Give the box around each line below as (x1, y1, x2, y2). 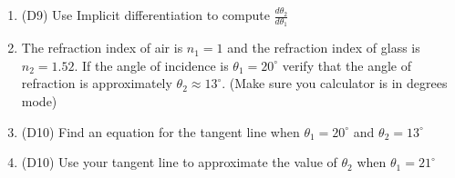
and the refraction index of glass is (227, 38, 420, 57)
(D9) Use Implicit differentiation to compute (21, 5, 270, 24)
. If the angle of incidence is (74, 55, 229, 74)
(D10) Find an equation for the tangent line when (21, 122, 300, 141)
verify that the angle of (282, 55, 411, 74)
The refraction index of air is (21, 38, 183, 57)
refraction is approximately (21, 74, 172, 93)
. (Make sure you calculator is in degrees (222, 74, 448, 93)
